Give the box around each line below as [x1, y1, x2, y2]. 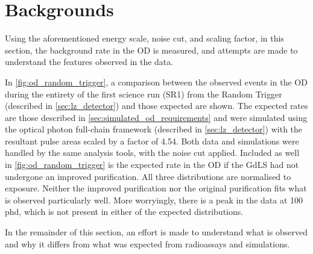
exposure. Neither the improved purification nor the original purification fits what [5, 182, 307, 194]
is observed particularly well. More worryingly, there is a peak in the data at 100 [5, 193, 303, 206]
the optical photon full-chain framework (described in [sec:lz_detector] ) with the [5, 123, 303, 135]
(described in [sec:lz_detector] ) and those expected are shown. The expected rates [5, 99, 308, 112]
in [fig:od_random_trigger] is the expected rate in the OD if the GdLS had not [5, 158, 299, 171]
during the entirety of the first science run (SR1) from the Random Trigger [5, 87, 282, 100]
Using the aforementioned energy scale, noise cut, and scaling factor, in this [5, 32, 284, 45]
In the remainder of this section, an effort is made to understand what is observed [5, 226, 308, 238]
